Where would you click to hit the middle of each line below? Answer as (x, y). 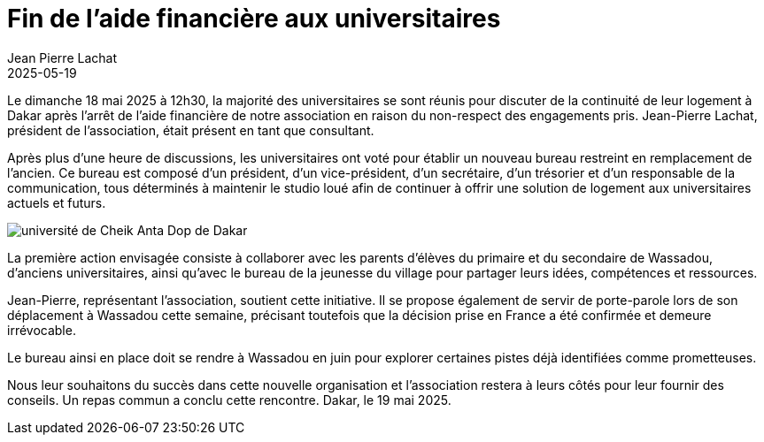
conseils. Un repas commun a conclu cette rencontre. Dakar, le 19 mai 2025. (229, 400)
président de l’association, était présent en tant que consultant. (191, 130)
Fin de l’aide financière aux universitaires (254, 19)
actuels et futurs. (57, 202)
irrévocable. (42, 330)
